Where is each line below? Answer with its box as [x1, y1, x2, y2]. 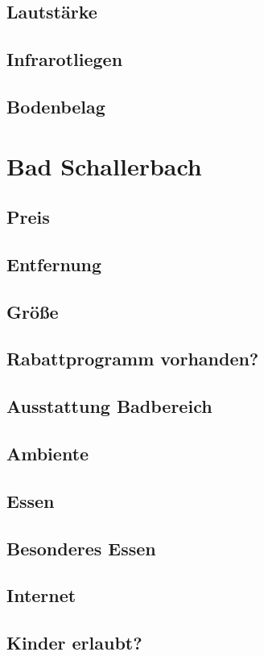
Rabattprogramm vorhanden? [6, 346, 259, 371]
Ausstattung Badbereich [6, 394, 212, 419]
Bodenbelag [6, 93, 105, 118]
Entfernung [6, 251, 102, 276]
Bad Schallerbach [6, 149, 202, 182]
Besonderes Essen [6, 535, 156, 560]
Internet [6, 583, 76, 608]
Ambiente [6, 441, 89, 466]
